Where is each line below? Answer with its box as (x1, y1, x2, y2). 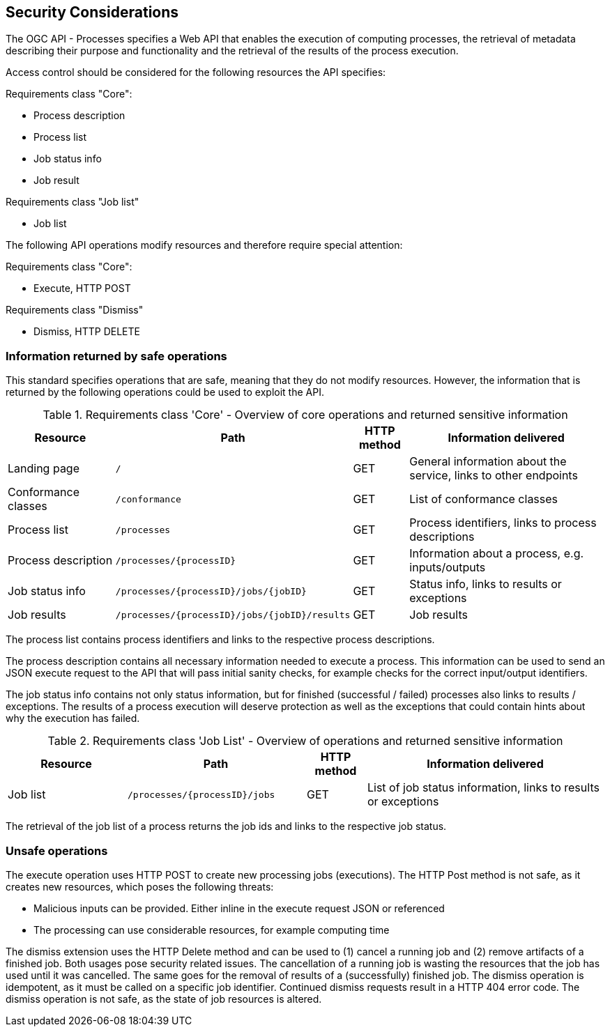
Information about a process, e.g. (409, 546, 584, 561)
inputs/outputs (409, 560, 486, 575)
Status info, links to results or (409, 577, 562, 592)
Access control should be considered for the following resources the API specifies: (6, 66, 386, 79)
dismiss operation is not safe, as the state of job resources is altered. (6, 992, 322, 1005)
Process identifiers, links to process (409, 516, 597, 530)
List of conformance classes (409, 492, 558, 507)
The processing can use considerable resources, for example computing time (33, 923, 390, 936)
